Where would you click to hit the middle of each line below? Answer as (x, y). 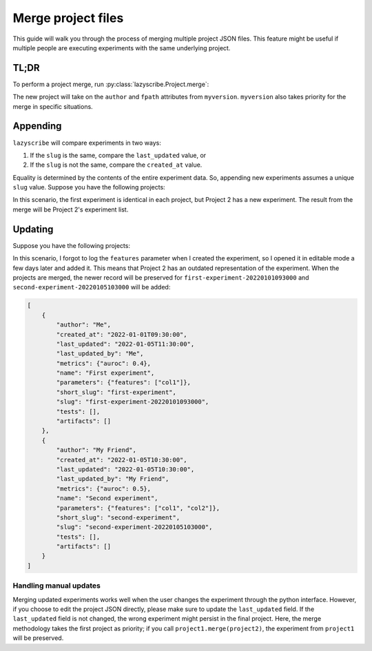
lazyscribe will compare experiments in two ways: (87, 143)
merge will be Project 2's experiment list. (71, 209)
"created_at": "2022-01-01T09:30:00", (122, 334)
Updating (33, 229)
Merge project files (68, 18)
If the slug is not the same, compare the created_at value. (116, 165)
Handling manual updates (57, 586)
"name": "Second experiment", (107, 498)
